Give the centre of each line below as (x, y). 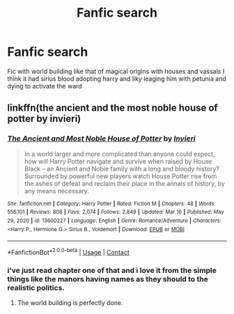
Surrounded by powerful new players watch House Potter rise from (120, 176)
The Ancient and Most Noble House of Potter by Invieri (102, 139)
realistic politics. (36, 288)
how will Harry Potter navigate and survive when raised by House (118, 161)
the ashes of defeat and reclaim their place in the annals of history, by (124, 183)
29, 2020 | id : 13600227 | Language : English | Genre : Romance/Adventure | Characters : (114, 221)
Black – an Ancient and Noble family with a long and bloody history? (122, 168)
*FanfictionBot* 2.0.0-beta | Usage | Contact (69, 252)
